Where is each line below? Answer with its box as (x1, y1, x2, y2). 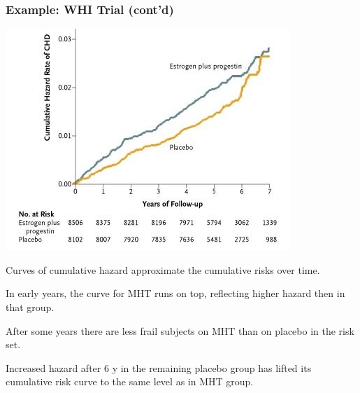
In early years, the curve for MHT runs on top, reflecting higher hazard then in (6, 286, 345, 301)
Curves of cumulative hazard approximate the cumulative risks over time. (6, 262, 320, 277)
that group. (6, 300, 55, 314)
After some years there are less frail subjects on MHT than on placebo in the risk (6, 323, 354, 338)
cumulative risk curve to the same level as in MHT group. (6, 374, 254, 389)
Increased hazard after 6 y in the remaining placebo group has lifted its (6, 360, 312, 375)
